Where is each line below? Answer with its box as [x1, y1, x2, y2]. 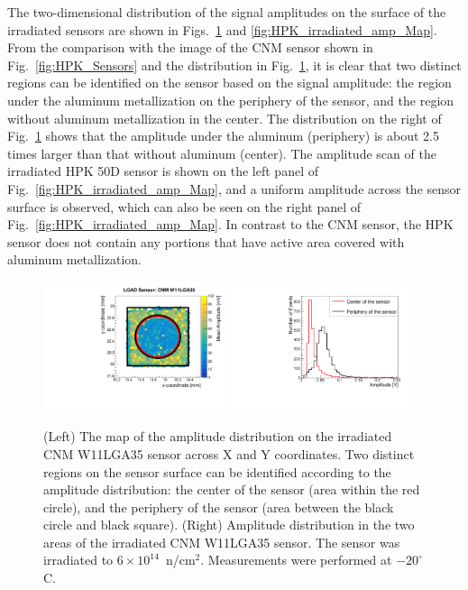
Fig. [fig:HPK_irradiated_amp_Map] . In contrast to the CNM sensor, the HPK [7, 215, 454, 234]
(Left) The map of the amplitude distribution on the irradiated [43, 427, 392, 446]
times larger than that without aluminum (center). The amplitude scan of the [7, 143, 436, 162]
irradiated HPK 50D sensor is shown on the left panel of [7, 161, 318, 180]
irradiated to [43, 550, 114, 569]
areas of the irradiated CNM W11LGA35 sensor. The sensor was [43, 532, 400, 551]
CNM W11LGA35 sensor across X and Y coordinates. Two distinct [43, 444, 415, 463]
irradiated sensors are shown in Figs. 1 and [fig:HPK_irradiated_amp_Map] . [7, 20, 437, 39]
